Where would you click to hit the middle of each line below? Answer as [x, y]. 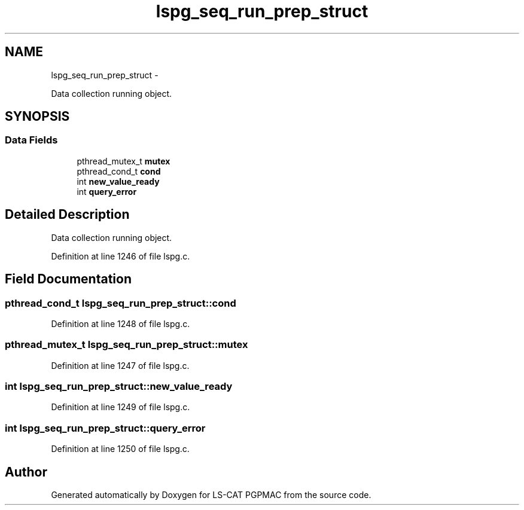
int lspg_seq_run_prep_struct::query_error [105, 428]
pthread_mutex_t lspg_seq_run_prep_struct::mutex [127, 345]
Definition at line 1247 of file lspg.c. [120, 365]
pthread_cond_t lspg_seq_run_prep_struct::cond [121, 303]
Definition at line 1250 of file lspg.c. [120, 449]
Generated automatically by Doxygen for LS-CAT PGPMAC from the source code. [211, 494]
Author [26, 472]
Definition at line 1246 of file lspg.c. [121, 256]
